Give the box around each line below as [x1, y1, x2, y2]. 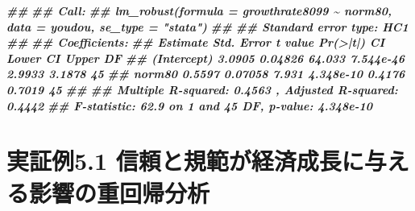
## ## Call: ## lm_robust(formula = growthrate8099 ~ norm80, [6, 2, 392, 19]
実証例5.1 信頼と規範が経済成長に [6, 144, 364, 177]
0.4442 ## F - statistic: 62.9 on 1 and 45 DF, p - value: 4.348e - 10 [6, 97, 373, 114]
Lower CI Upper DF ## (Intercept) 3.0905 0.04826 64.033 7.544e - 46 [6, 49, 405, 66]
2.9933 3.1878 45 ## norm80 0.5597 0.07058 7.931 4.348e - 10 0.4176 [6, 65, 405, 82]
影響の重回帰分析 [29, 176, 210, 209]
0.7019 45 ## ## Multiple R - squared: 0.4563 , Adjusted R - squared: [6, 81, 398, 97]
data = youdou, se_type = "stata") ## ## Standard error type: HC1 [6, 18, 409, 35]
